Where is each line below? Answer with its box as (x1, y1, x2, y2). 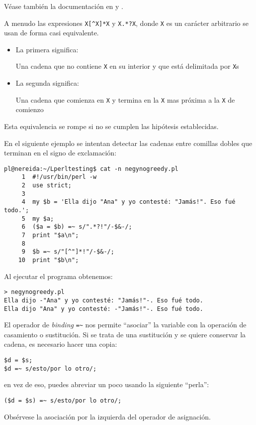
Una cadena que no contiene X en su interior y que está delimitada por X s (15, 61, 239, 71)
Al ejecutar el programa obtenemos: (4, 271, 113, 281)
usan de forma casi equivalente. (4, 27, 99, 38)
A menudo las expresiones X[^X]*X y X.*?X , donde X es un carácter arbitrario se (4, 17, 249, 28)
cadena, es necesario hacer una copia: (4, 339, 117, 349)
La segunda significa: (15, 78, 79, 88)
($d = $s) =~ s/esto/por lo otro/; (4, 397, 122, 404)
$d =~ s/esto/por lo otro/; (4, 365, 97, 372)
